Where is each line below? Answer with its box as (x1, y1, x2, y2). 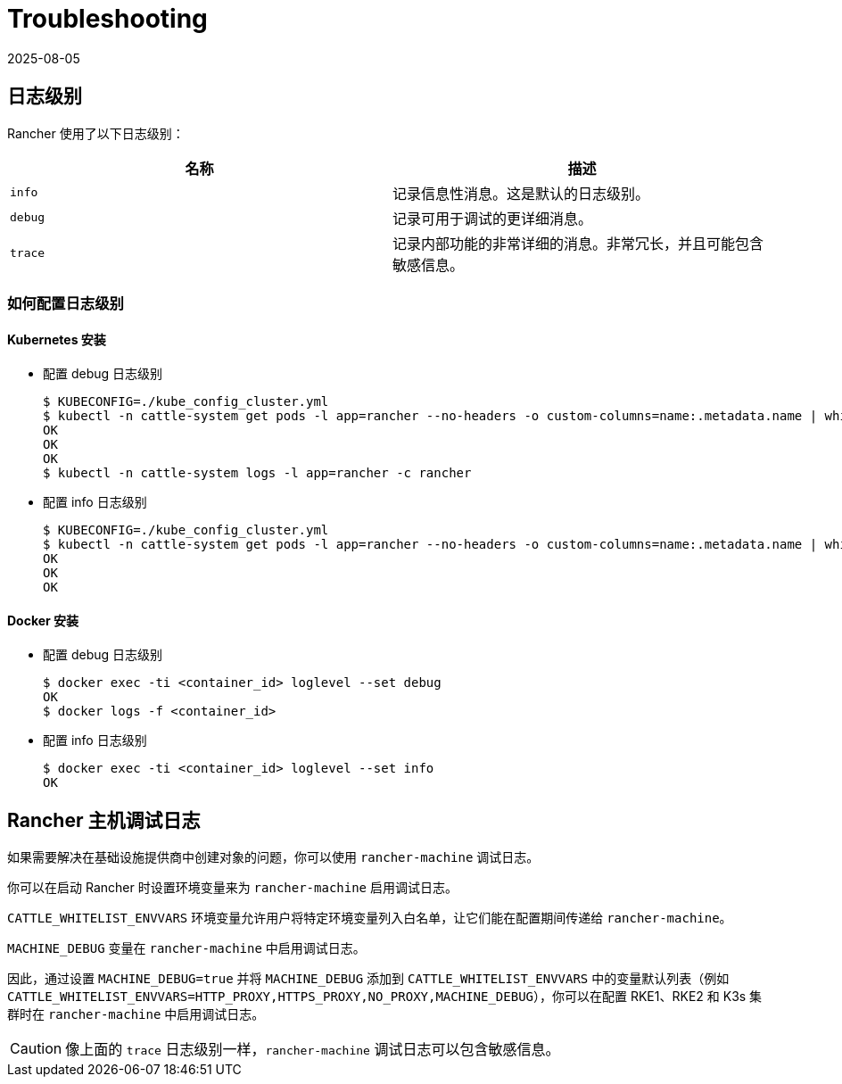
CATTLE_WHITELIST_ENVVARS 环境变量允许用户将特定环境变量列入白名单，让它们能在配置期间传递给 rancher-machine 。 (7, 910, 732, 926)
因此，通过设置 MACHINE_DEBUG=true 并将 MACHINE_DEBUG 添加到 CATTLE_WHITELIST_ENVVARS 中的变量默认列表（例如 (7, 971, 730, 987)
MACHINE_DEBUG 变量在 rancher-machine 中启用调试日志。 (7, 940, 366, 956)
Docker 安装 (7, 612, 79, 628)
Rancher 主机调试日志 (7, 808, 201, 832)
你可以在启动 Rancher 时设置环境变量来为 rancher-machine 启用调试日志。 (7, 880, 458, 896)
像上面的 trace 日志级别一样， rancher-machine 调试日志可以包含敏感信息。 (65, 1040, 560, 1059)
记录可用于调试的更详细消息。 (392, 209, 593, 228)
